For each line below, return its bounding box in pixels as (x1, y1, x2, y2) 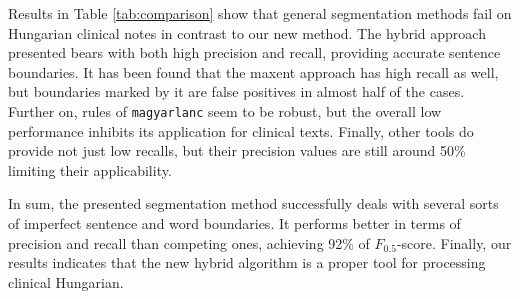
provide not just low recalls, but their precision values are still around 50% (8, 140, 466, 161)
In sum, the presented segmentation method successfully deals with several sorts (8, 193, 499, 214)
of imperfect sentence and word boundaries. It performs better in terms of (8, 213, 461, 233)
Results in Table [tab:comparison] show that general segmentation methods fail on (8, 3, 512, 23)
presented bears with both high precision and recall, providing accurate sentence (8, 42, 501, 63)
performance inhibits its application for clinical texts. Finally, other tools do (8, 120, 474, 141)
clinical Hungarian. (8, 271, 124, 292)
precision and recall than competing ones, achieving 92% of (8, 232, 370, 253)
